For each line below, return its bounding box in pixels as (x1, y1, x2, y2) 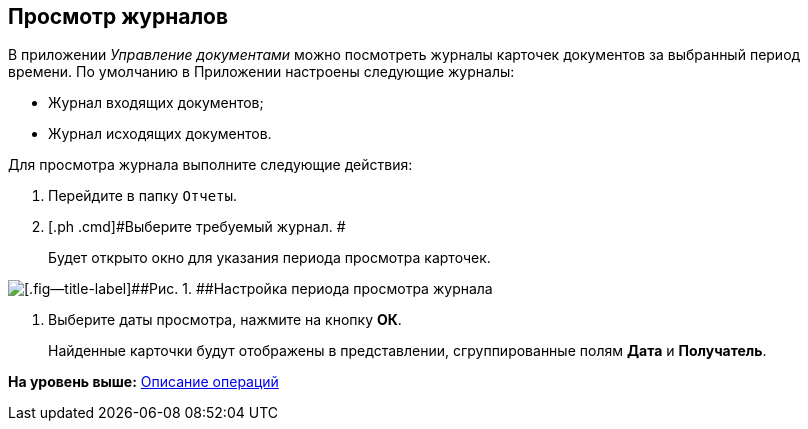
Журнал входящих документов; (48, 94, 264, 112)
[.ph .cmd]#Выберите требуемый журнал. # (48, 218, 346, 236)
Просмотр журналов (8, 4, 229, 29)
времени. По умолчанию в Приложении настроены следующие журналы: (8, 63, 515, 81)
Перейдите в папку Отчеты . (48, 187, 238, 205)
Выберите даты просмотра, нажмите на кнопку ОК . (48, 311, 402, 329)
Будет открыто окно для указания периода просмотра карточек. (48, 249, 491, 267)
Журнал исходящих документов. (48, 125, 272, 143)
